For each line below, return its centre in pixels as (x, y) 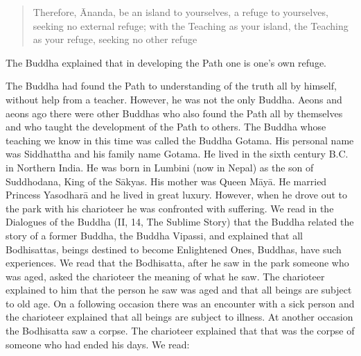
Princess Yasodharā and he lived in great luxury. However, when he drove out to (177, 195)
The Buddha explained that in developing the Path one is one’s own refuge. (166, 62)
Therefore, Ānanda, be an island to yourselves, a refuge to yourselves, (180, 12)
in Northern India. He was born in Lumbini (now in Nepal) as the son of (160, 167)
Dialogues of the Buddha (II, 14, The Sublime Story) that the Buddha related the (180, 222)
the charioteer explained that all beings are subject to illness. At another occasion (179, 317)
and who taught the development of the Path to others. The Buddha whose (166, 127)
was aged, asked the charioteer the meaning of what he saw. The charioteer (165, 276)
